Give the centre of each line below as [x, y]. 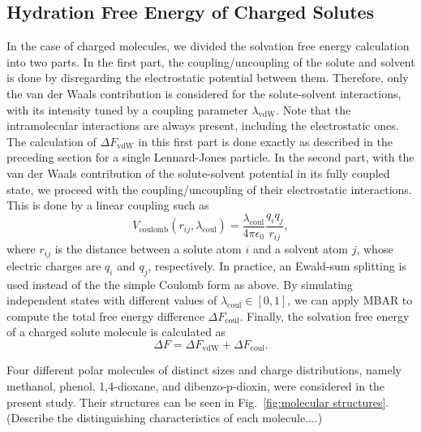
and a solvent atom [301, 249]
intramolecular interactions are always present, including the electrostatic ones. [203, 125]
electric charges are [54, 265]
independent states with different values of [112, 300]
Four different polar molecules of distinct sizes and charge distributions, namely [204, 370]
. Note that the [314, 109]
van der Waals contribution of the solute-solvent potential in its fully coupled [198, 173]
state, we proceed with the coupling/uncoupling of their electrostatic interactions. [209, 189]
